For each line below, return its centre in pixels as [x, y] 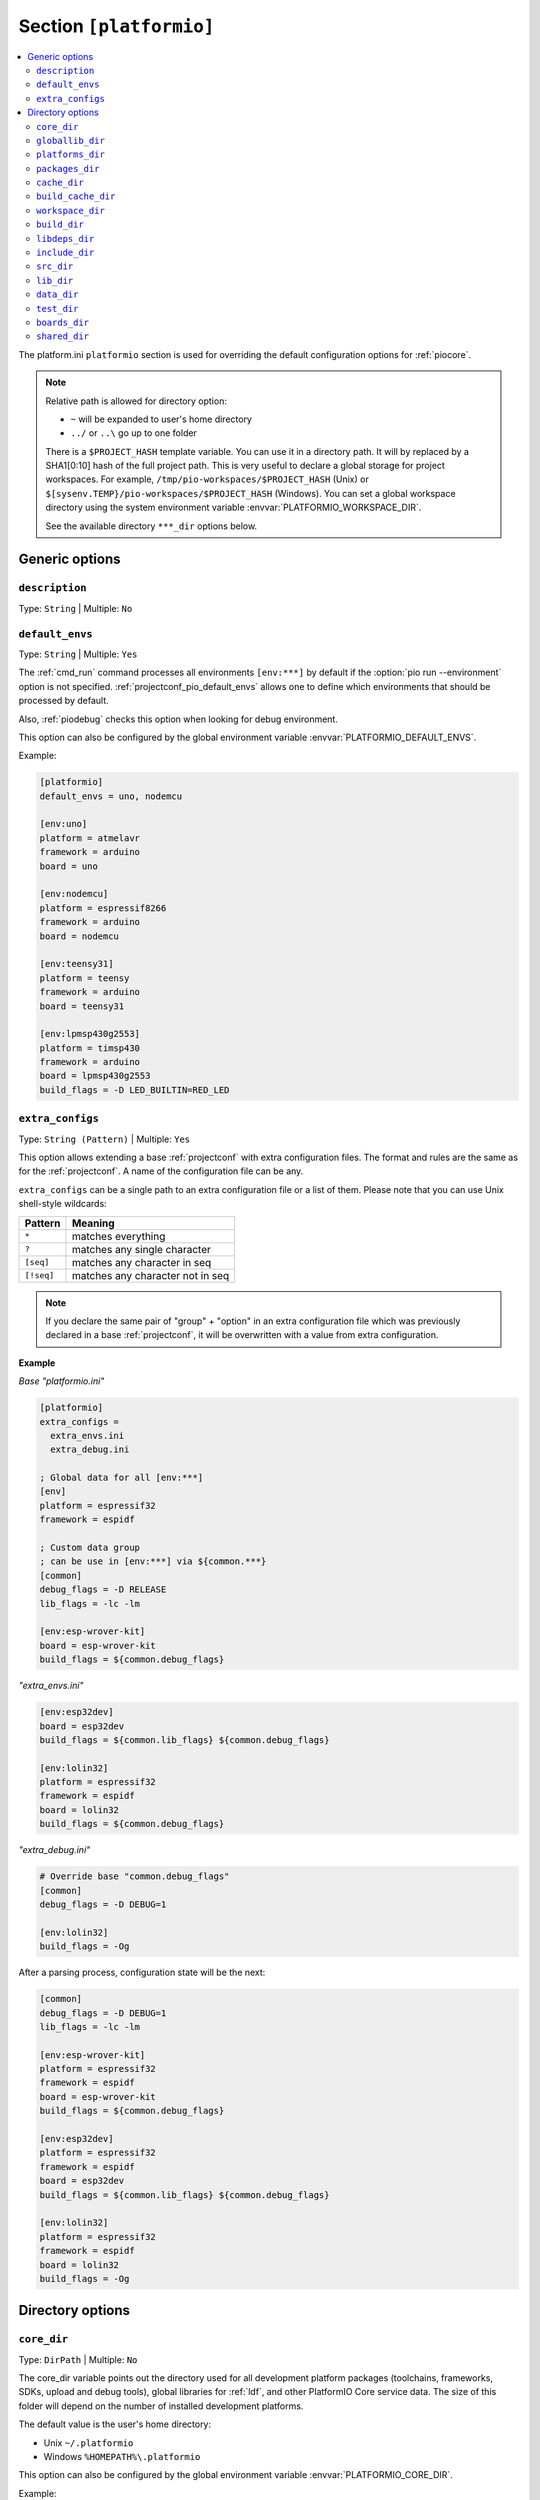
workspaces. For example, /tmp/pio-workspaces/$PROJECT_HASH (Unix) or [207, 479]
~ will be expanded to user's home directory [161, 419]
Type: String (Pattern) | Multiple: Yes [104, 1139]
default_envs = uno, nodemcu [111, 796]
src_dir [55, 266]
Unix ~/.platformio [88, 2442]
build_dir [60, 224]
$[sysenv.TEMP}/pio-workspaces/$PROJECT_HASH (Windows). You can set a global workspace [250, 493]
